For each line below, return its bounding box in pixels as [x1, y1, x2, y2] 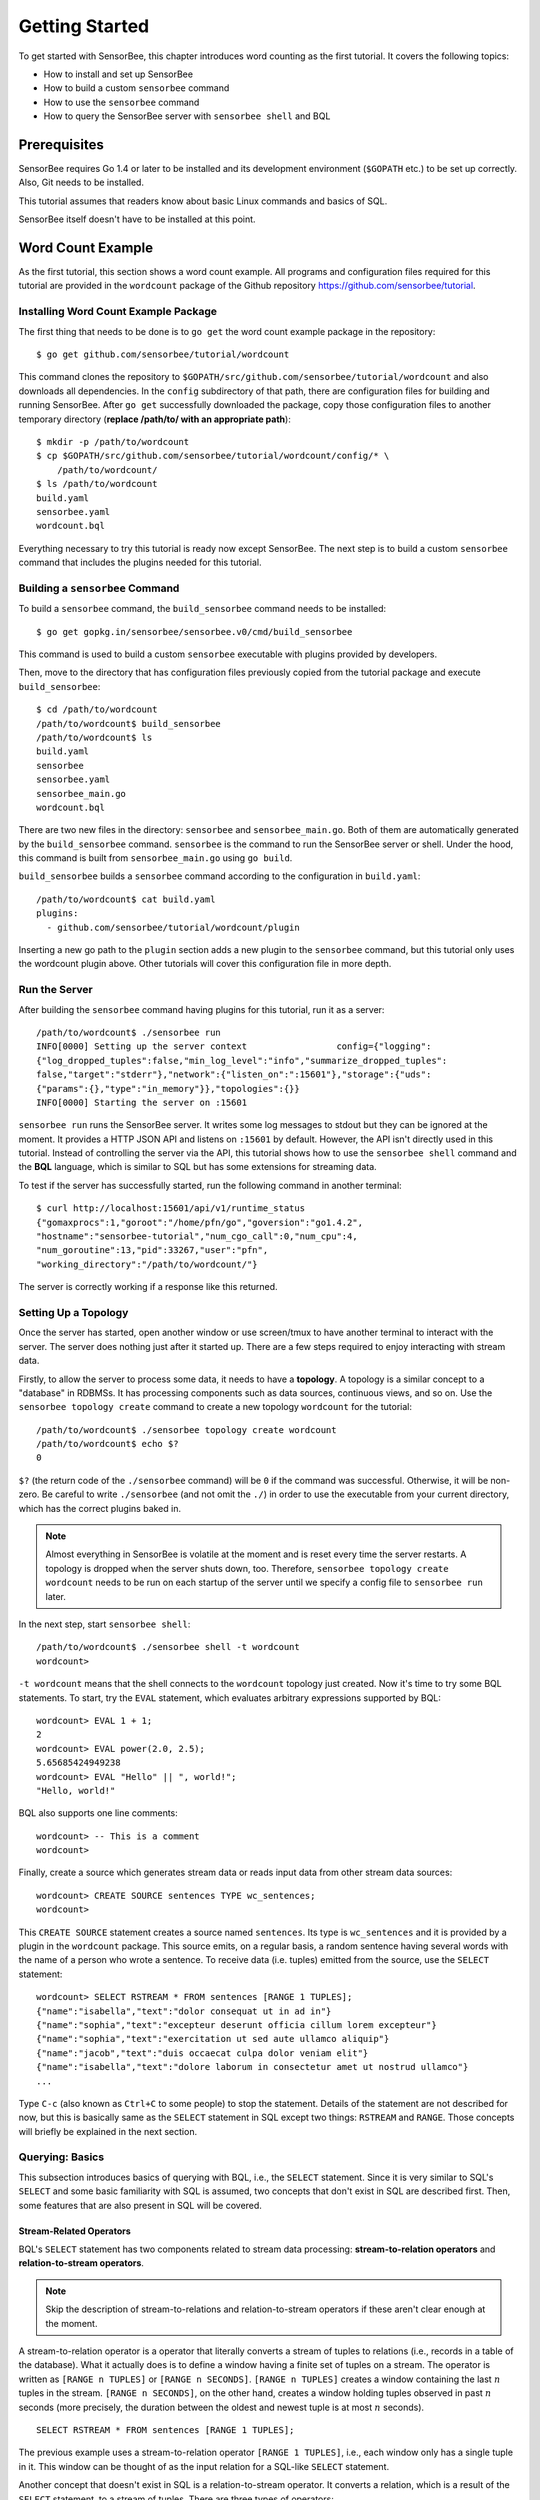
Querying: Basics [18, 2150, 105, 2164]
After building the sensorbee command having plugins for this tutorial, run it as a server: [18, 1003, 385, 1015]
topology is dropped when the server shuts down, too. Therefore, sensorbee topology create [45, 1562, 449, 1574]
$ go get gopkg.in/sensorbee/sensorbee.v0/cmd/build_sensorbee [36, 626, 353, 637]
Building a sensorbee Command [18, 581, 180, 595]
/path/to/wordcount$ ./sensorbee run [36, 1026, 222, 1038]
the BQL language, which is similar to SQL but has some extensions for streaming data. [18, 1161, 377, 1173]
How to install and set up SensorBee [43, 68, 194, 80]
